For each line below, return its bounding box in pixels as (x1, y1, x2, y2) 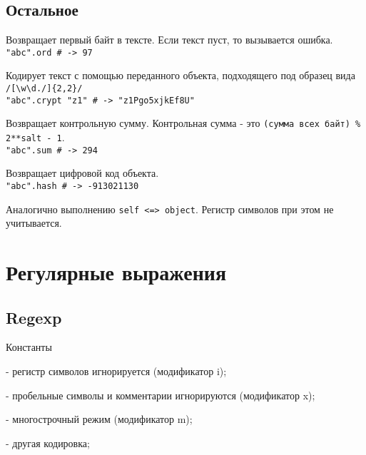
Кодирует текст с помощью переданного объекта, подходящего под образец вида (6, 68, 355, 83)
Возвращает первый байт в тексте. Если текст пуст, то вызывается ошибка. (6, 32, 333, 47)
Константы (6, 339, 52, 354)
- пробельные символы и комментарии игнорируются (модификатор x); (6, 387, 315, 402)
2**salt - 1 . (6, 130, 65, 145)
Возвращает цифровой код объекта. (6, 165, 159, 180)
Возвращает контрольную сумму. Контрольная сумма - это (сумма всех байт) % (6, 116, 361, 131)
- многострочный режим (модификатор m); (6, 411, 193, 426)
